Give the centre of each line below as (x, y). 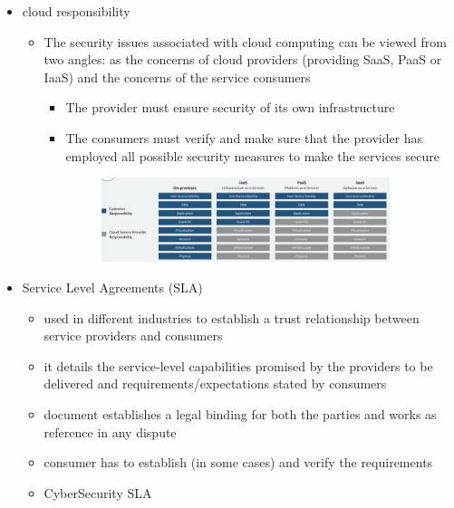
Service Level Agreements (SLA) (112, 288)
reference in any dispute (110, 431)
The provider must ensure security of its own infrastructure (230, 107)
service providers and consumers (133, 335)
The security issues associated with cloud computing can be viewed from (245, 41)
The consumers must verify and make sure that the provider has (244, 137)
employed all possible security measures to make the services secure (252, 155)
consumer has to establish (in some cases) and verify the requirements (238, 462)
